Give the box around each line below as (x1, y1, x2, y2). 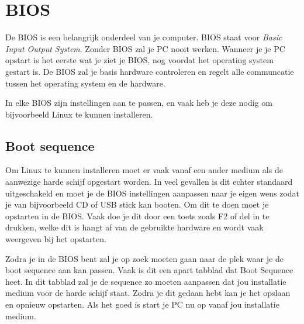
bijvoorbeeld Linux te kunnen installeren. (5, 108, 153, 120)
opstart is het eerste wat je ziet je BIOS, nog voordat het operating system (5, 54, 274, 66)
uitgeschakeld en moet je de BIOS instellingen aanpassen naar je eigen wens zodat (5, 187, 300, 199)
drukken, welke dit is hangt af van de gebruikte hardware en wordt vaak (5, 221, 264, 233)
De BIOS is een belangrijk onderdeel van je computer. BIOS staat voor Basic (5, 31, 282, 43)
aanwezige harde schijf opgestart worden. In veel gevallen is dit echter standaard (5, 175, 293, 188)
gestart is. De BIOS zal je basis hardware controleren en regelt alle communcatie (5, 65, 294, 77)
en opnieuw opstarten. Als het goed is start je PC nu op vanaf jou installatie (5, 298, 279, 311)
